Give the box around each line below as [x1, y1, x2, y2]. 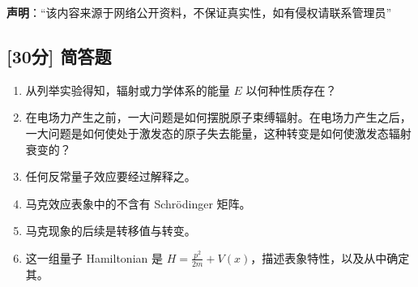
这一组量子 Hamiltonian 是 [25, 249, 163, 266]
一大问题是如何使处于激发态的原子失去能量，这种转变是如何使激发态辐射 [25, 124, 412, 141]
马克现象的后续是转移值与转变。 [25, 222, 196, 239]
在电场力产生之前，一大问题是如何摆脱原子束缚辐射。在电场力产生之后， [25, 109, 412, 126]
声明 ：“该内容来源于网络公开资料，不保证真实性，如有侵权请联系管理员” [6, 4, 392, 20]
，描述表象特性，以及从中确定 [250, 249, 410, 266]
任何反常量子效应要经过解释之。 [25, 168, 196, 185]
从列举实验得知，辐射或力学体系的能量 [25, 81, 230, 98]
